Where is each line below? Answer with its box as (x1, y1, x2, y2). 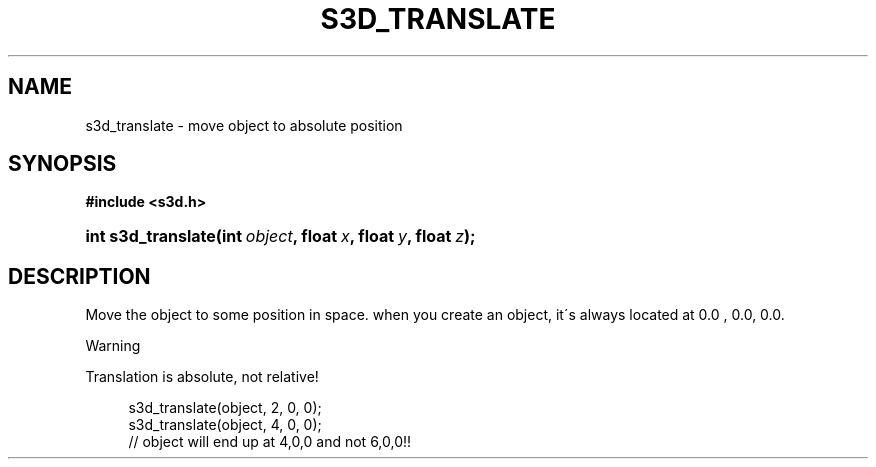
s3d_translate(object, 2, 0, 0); (128, 399, 322, 417)
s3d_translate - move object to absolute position (85, 116, 403, 134)
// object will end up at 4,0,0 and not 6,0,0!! (128, 433, 412, 451)
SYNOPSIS (8, 151, 117, 177)
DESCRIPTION (8, 263, 151, 289)
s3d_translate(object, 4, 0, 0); (128, 416, 322, 434)
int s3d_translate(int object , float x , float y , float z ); (85, 226, 476, 247)
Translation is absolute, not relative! (85, 368, 319, 386)
